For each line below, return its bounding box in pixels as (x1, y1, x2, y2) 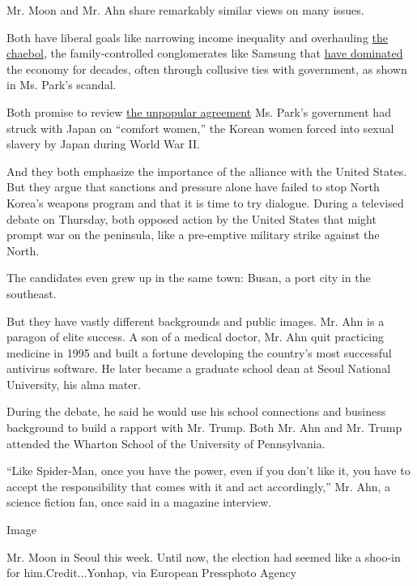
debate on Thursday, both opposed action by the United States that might (6, 210, 377, 227)
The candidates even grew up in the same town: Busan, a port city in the (6, 269, 371, 286)
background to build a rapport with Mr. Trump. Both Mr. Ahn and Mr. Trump (6, 419, 402, 436)
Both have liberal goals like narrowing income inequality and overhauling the (6, 28, 389, 45)
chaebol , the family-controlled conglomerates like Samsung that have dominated (6, 45, 403, 62)
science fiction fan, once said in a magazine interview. (6, 494, 272, 511)
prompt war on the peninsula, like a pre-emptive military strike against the (6, 226, 380, 243)
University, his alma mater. (6, 375, 141, 392)
